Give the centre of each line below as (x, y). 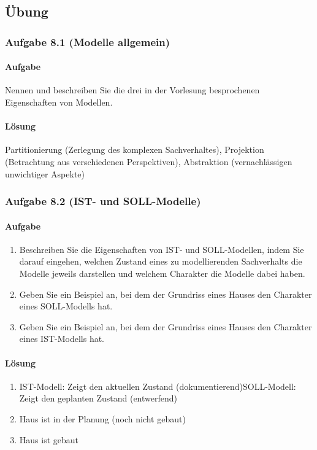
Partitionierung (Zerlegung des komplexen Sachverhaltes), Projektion (135, 149)
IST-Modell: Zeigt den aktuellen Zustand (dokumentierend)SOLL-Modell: (158, 386)
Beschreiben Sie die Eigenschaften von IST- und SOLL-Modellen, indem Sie (162, 249)
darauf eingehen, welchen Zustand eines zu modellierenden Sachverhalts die (161, 261)
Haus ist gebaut (49, 439)
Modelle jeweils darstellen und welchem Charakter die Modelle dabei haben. (162, 273)
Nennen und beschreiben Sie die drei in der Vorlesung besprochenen (132, 90)
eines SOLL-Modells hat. (66, 306)
